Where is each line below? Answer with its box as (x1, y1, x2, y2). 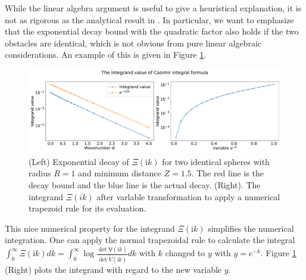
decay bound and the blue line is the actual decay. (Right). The (29, 178, 261, 191)
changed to (165, 247, 205, 259)
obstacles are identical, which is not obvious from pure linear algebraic (5, 36, 262, 49)
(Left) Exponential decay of (29, 155, 129, 167)
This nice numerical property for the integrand (5, 222, 175, 234)
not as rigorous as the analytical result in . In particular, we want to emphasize (5, 13, 294, 26)
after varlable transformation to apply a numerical (96, 190, 280, 203)
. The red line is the (191, 167, 264, 179)
